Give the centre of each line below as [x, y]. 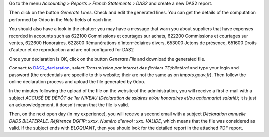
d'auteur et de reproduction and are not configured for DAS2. [72, 50]
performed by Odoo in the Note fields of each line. [61, 19]
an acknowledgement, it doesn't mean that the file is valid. [69, 105]
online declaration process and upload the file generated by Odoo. [77, 81]
